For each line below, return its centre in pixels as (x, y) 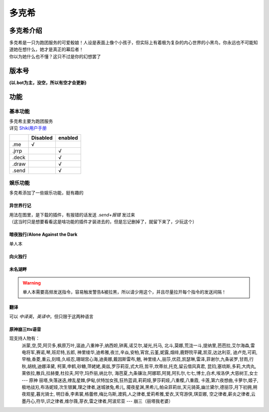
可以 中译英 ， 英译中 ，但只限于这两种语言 (51, 316)
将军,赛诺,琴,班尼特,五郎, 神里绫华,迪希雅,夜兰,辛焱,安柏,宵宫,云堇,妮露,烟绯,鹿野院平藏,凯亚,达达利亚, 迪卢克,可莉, (141, 352)
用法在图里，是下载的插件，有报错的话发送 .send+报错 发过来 (72, 214)
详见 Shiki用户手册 (28, 128)
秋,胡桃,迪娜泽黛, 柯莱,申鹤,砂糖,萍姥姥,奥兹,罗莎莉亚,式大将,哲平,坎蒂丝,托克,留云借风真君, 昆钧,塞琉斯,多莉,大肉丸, (139, 366)
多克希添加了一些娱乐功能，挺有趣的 (46, 193)
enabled (68, 138)
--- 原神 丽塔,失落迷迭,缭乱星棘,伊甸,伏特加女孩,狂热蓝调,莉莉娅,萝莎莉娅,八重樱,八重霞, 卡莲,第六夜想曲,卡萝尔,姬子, (140, 380)
